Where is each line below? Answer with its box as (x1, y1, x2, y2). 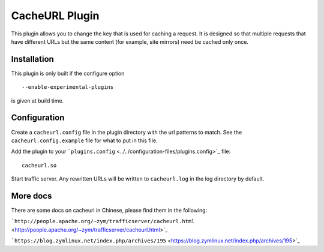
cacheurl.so (22, 162, 57, 169)
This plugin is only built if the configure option (11, 70, 125, 77)
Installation (11, 54, 54, 64)
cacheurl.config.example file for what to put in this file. (11, 137, 158, 144)
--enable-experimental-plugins (22, 84, 114, 91)
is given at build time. (11, 97, 64, 104)
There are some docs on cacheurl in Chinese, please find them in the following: (11, 207, 208, 214)
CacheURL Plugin (11, 9, 100, 22)
